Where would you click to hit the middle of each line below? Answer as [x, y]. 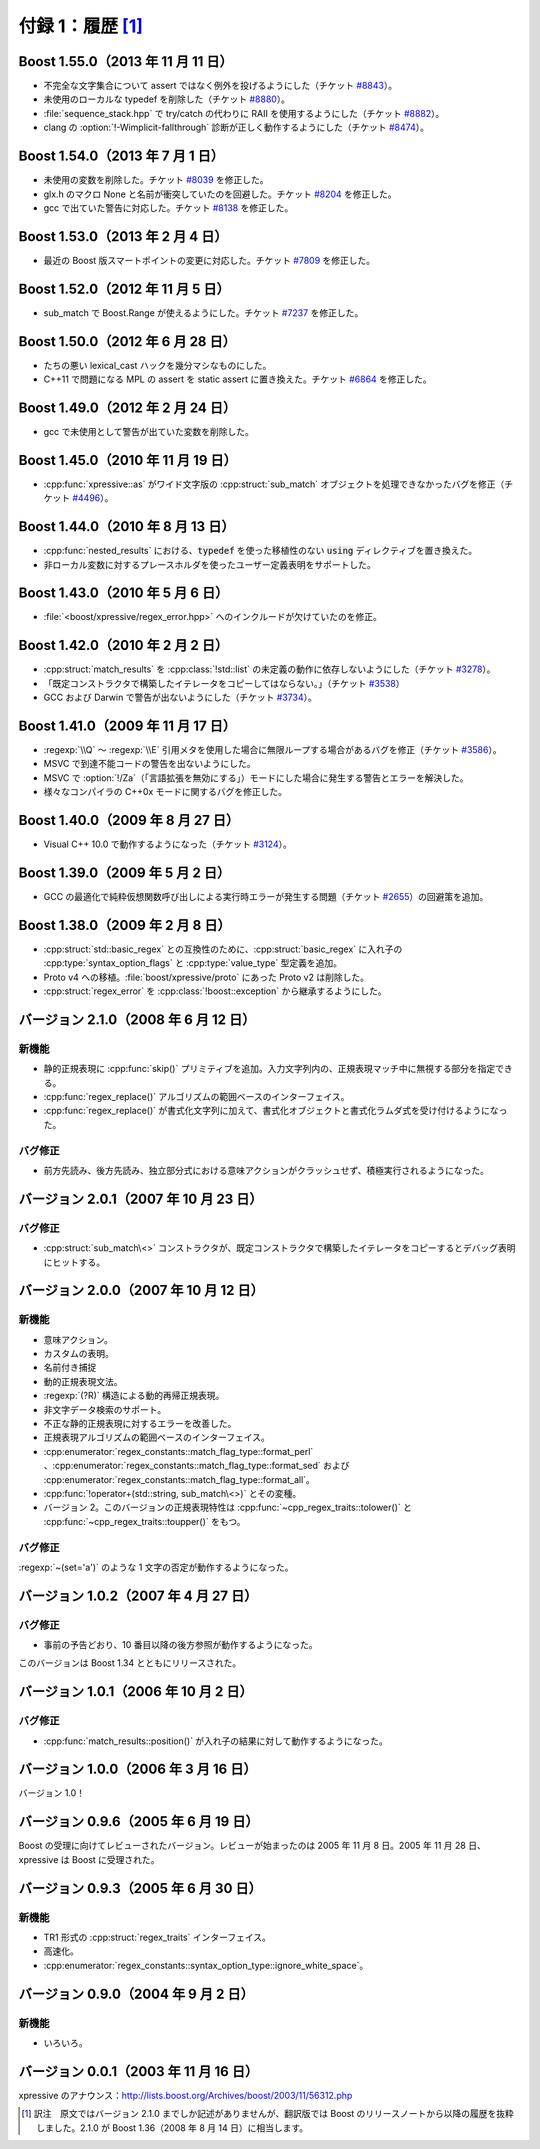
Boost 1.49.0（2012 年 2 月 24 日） [127, 407]
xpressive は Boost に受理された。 [89, 1859]
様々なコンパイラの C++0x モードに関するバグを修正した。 [165, 792]
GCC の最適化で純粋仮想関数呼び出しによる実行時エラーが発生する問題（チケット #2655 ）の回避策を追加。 [266, 897]
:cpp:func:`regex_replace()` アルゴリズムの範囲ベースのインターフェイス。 [196, 1097]
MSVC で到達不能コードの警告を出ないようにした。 [149, 764]
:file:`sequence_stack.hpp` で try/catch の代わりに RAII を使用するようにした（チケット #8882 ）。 [244, 113]
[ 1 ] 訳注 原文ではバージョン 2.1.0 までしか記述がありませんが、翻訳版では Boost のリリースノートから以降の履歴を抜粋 [267, 2114]
